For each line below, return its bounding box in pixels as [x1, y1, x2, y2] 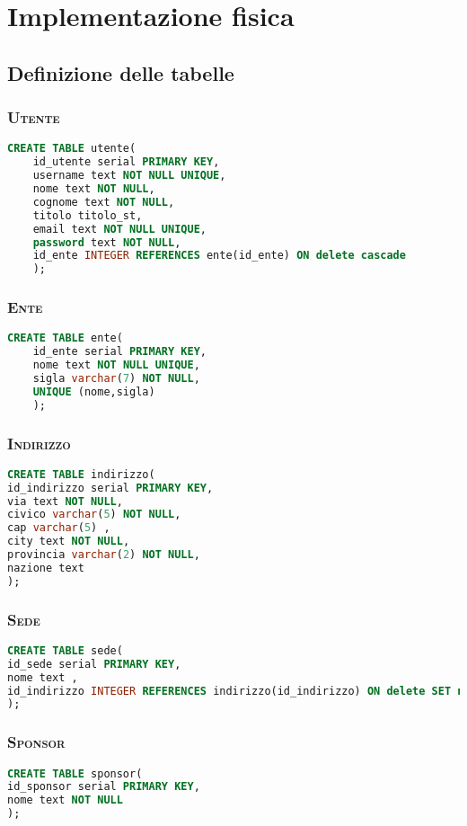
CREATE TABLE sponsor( [7, 767, 143, 780]
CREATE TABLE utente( [7, 142, 137, 155]
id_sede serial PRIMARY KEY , [7, 657, 181, 671]
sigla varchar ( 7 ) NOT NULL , [32, 371, 200, 385]
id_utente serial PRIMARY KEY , [32, 155, 220, 169]
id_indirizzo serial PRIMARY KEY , [7, 481, 214, 494]
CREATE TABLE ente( [7, 332, 123, 345]
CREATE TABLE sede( [7, 644, 123, 657]
